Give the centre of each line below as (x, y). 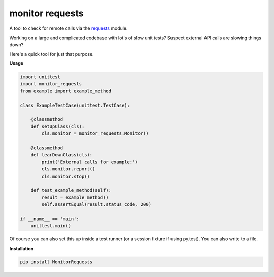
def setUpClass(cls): (58, 126)
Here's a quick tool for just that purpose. (52, 54)
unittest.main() (51, 226)
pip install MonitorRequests (56, 262)
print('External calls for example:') (90, 162)
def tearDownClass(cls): (62, 155)
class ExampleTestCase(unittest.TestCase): (75, 105)
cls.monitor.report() (68, 169)
